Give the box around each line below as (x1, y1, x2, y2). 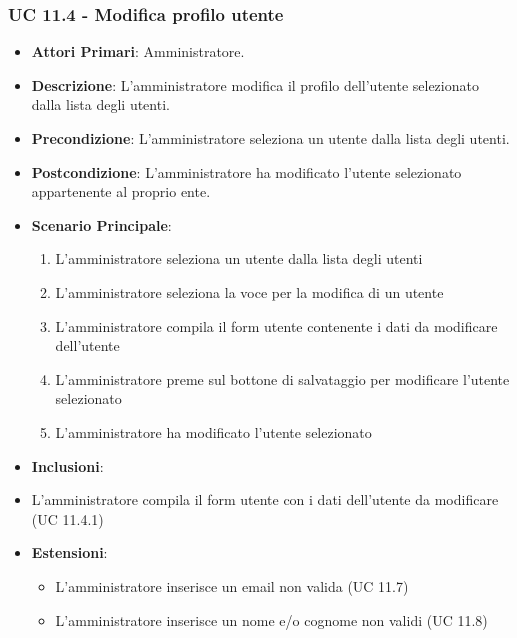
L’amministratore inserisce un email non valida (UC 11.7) (55, 575, 409, 596)
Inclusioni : (31, 455, 104, 476)
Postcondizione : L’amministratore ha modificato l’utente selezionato (31, 161, 462, 182)
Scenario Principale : (31, 214, 172, 235)
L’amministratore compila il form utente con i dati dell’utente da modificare (31, 489, 499, 510)
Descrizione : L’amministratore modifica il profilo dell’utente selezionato (31, 74, 479, 95)
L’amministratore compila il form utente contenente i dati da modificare (55, 315, 498, 336)
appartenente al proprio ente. (31, 181, 211, 202)
